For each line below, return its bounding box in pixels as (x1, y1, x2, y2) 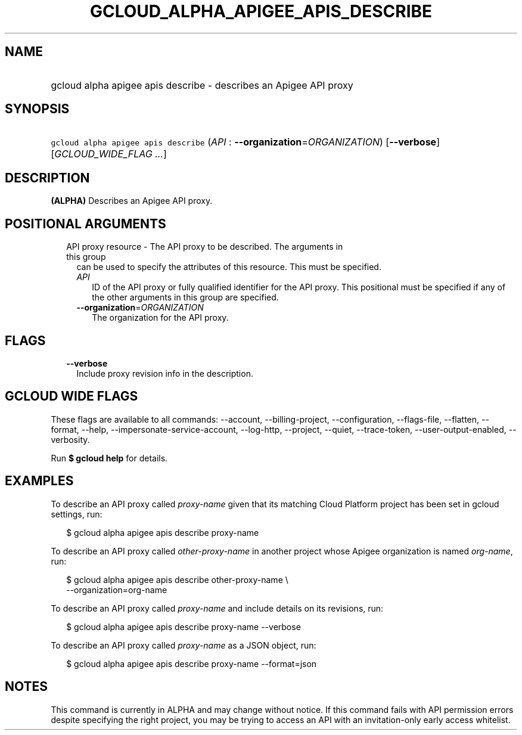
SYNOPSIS (5, 101, 70, 117)
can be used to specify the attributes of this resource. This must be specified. (76, 262, 381, 272)
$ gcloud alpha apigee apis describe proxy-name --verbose (66, 621, 301, 632)
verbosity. (51, 434, 90, 445)
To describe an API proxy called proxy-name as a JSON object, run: (51, 640, 316, 650)
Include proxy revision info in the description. (76, 368, 253, 379)
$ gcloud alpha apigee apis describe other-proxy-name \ (66, 574, 288, 585)
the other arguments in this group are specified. (92, 292, 279, 303)
